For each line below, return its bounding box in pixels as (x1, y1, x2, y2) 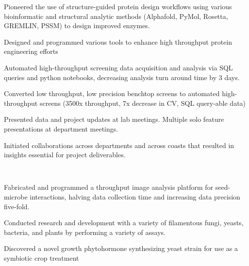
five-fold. (4, 201, 30, 211)
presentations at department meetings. (4, 123, 118, 133)
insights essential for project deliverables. (4, 150, 126, 160)
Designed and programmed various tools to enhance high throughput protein (4, 36, 232, 47)
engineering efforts (4, 46, 58, 56)
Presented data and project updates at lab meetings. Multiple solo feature (4, 114, 224, 124)
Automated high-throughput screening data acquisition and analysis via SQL (4, 62, 233, 72)
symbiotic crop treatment (4, 252, 79, 263)
